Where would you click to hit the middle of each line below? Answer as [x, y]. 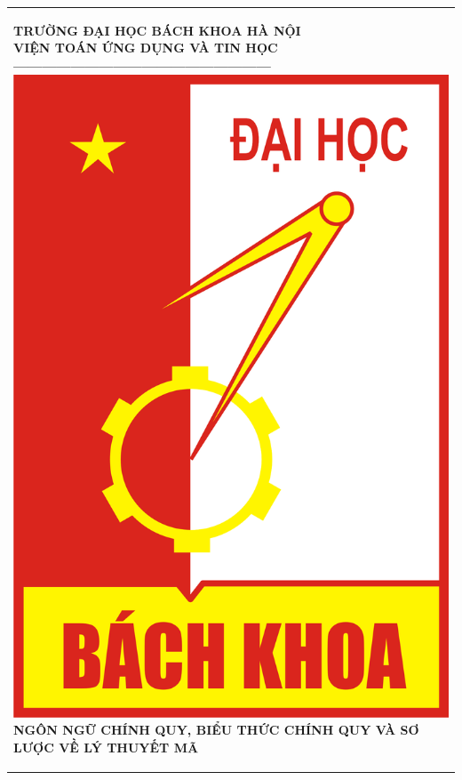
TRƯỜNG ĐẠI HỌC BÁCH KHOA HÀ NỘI [157, 30]
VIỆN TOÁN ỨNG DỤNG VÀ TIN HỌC [146, 48]
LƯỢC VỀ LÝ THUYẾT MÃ [106, 747]
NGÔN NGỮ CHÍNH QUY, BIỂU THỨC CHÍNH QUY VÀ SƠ [216, 730]
